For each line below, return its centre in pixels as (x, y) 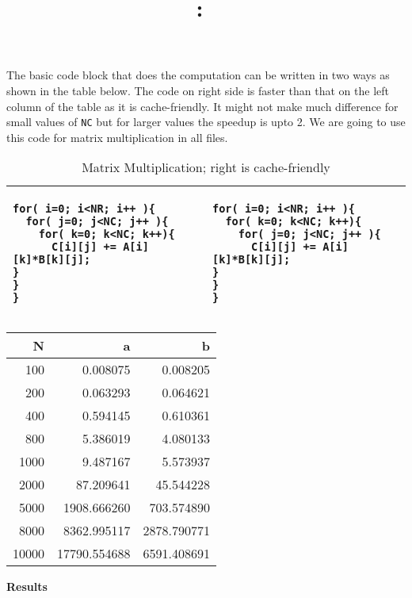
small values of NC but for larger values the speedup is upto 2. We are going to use (206, 122)
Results (27, 586)
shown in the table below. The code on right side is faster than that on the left (198, 90)
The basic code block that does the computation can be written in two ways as (198, 75)
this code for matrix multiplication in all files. (117, 137)
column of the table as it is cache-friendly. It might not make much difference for (202, 106)
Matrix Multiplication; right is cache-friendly (206, 167)
